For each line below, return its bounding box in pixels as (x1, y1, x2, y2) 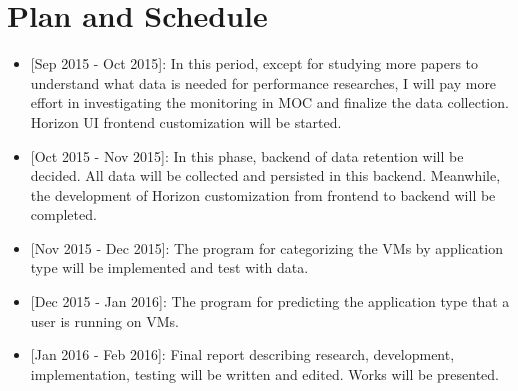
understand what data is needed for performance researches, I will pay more (30, 72, 497, 93)
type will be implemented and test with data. (30, 257, 309, 278)
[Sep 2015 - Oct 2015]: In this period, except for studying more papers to (30, 53, 479, 74)
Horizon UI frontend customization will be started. (30, 111, 342, 132)
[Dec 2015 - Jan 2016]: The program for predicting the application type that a (30, 291, 510, 312)
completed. (30, 204, 97, 225)
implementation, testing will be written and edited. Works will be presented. (30, 363, 499, 384)
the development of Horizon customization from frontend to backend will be (30, 184, 496, 205)
